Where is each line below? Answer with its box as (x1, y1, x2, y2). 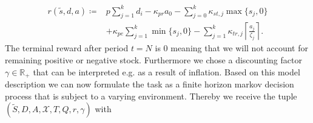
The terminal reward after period (5, 42, 129, 54)
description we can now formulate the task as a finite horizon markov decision (5, 78, 294, 90)
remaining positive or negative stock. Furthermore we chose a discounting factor (5, 53, 302, 66)
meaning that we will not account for (170, 42, 308, 54)
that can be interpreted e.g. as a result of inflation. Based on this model (33, 65, 300, 78)
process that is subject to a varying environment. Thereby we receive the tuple (5, 89, 297, 102)
